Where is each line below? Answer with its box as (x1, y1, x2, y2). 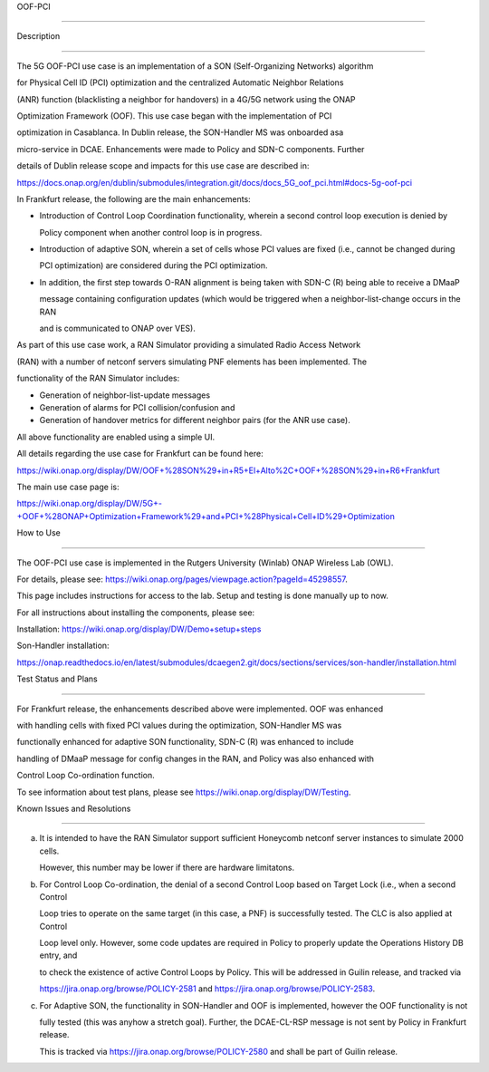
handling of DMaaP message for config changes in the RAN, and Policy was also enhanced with (16, 753, 375, 764)
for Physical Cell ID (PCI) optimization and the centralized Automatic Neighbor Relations (16, 77, 344, 88)
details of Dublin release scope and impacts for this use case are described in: (16, 160, 310, 171)
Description (16, 31, 61, 42)
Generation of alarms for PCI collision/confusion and (39, 401, 235, 412)
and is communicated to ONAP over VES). (39, 323, 197, 334)
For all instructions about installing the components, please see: (16, 607, 255, 618)
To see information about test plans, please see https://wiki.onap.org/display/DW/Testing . (16, 787, 351, 797)
